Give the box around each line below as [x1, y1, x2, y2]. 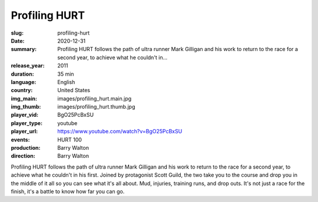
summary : [11, 46, 37, 53]
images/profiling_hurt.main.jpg [57, 95, 132, 102]
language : [11, 78, 37, 85]
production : [11, 144, 41, 151]
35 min [57, 70, 74, 78]
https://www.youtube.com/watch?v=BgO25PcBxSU [57, 128, 183, 135]
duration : [11, 70, 35, 78]
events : [11, 136, 30, 143]
